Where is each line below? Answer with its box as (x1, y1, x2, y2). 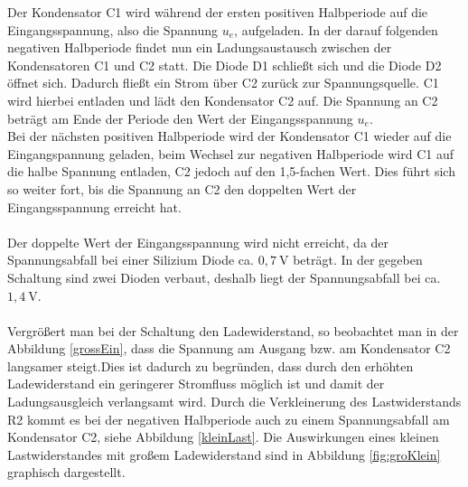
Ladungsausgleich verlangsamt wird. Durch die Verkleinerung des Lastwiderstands (7, 392, 462, 411)
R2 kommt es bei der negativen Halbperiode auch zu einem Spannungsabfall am (7, 409, 450, 428)
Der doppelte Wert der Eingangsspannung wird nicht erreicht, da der (7, 232, 389, 251)
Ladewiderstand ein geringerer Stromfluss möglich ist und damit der (7, 374, 385, 393)
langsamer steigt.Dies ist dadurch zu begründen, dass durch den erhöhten (7, 356, 414, 375)
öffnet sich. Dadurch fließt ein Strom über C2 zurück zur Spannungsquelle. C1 (7, 73, 439, 92)
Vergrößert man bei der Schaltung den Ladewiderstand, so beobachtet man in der (7, 321, 459, 340)
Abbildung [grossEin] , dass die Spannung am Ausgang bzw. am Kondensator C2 (7, 339, 451, 358)
